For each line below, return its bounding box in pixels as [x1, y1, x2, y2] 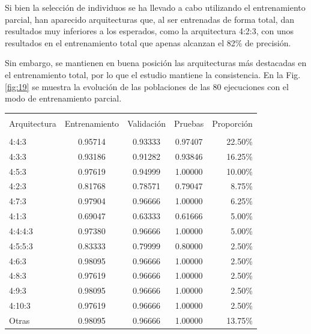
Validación [127, 117, 166, 129]
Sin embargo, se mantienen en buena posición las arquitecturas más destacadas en [5, 56, 307, 69]
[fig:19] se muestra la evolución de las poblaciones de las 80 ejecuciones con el [5, 80, 289, 93]
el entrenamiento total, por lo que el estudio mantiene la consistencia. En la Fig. [5, 68, 301, 80]
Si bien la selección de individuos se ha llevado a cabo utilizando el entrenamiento [5, 1, 306, 13]
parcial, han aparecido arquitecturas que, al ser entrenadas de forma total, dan [5, 13, 294, 25]
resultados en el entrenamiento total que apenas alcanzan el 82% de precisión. [5, 36, 291, 49]
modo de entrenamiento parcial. [5, 92, 122, 105]
